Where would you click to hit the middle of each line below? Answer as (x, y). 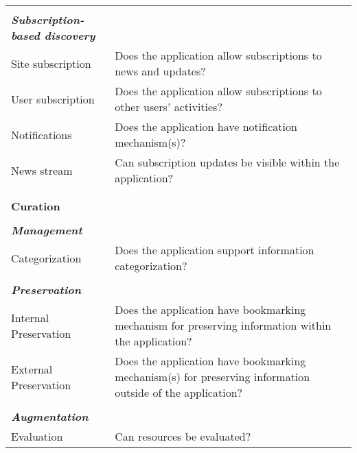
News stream (42, 170)
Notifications (42, 134)
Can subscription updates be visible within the (227, 162)
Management (47, 230)
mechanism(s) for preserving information (212, 377)
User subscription (53, 99)
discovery (70, 35)
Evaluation (37, 436)
